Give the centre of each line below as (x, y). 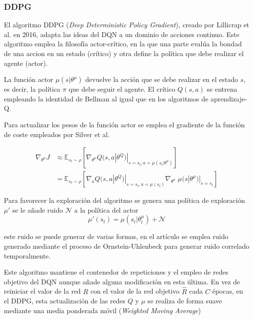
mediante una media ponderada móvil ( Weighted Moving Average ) (102, 310)
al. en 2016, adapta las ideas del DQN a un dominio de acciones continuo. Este (122, 34)
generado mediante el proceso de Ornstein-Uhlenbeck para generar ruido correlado (127, 246)
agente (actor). (26, 63)
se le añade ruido (38, 209)
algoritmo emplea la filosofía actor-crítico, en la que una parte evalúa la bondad (123, 44)
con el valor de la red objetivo (135, 291)
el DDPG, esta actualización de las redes (65, 301)
